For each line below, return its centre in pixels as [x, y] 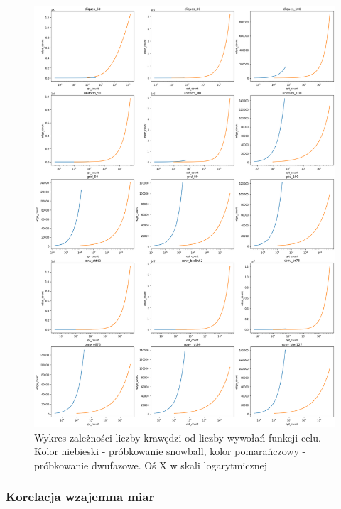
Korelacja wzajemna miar [80, 497]
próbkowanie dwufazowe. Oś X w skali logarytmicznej [151, 465]
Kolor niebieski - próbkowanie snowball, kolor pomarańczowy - [170, 451]
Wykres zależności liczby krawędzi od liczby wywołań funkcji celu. [178, 437]
